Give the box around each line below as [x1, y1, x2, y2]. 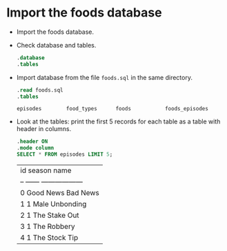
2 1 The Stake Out [19, 210, 80, 220]
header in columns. [16, 125, 72, 133]
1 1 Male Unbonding [19, 199, 87, 209]
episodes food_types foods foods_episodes [16, 106, 208, 112]
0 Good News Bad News [19, 188, 99, 198]
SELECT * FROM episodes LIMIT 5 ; [16, 151, 113, 158]
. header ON [16, 138, 48, 145]
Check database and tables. [16, 41, 97, 49]
